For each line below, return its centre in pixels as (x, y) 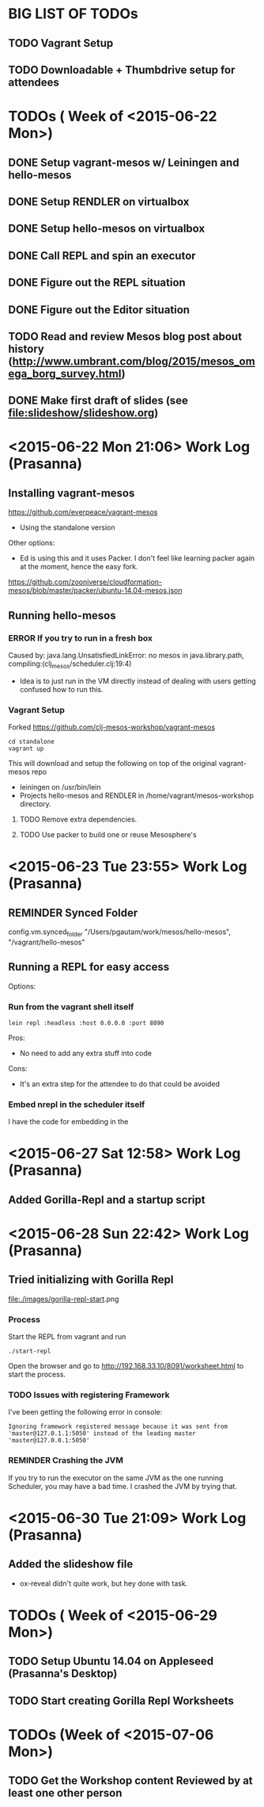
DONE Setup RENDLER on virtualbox (99, 202)
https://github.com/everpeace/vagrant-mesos (83, 512)
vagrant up (26, 749)
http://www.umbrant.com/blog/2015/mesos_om (134, 361)
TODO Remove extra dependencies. (78, 819)
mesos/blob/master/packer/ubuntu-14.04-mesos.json (96, 591)
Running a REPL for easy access (89, 967)
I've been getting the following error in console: (85, 1412)
